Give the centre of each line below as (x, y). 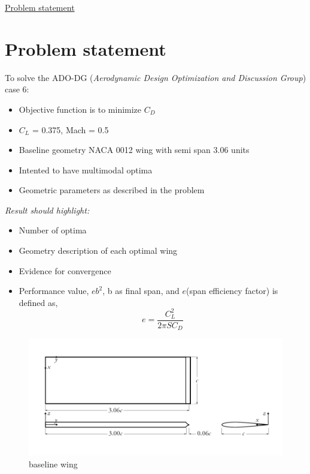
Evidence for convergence (65, 270)
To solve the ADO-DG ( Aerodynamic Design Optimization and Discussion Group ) (156, 77)
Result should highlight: (47, 210)
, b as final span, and (141, 291)
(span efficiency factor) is (232, 291)
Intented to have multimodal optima (86, 169)
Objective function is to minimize (80, 109)
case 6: (17, 89)
